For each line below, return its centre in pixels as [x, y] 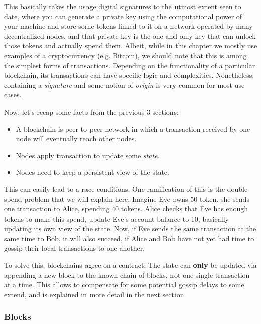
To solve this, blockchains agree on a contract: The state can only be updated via [130, 265]
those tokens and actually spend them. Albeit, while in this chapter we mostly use [131, 45]
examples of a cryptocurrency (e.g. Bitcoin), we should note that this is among [125, 55]
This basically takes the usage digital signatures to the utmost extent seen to [123, 6]
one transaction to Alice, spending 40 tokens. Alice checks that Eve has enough [126, 209]
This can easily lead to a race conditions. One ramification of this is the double [126, 189]
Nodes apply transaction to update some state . [88, 155]
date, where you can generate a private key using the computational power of [123, 16]
